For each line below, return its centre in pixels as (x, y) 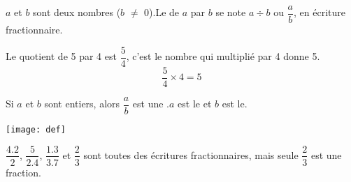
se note (231, 12)
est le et (195, 104)
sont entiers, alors (82, 104)
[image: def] (36, 129)
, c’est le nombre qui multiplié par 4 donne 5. (223, 56)
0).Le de (162, 12)
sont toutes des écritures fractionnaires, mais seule (191, 154)
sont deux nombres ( (77, 12)
